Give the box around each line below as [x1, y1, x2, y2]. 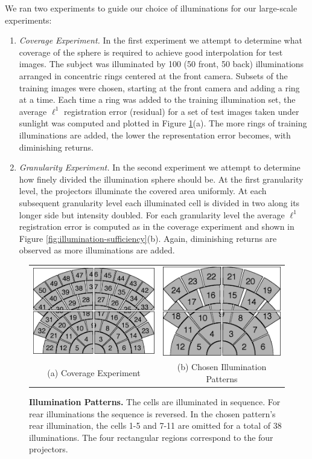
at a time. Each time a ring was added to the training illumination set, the [19, 93, 296, 106]
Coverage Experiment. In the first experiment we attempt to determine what [19, 34, 302, 47]
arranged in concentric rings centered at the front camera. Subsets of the [19, 69, 288, 82]
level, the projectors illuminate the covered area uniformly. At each [19, 184, 267, 197]
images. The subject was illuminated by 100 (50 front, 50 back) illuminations [19, 57, 304, 70]
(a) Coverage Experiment [47, 366, 141, 379]
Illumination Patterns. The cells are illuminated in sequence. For [29, 396, 281, 408]
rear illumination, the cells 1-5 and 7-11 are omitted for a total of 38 [29, 419, 282, 432]
